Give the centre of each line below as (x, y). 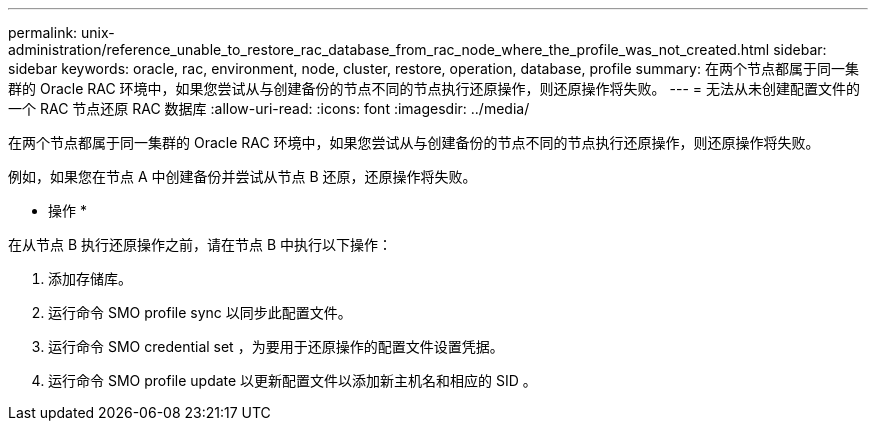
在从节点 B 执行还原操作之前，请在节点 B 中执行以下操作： (200, 244)
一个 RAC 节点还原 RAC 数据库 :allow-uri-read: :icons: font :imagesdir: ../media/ (269, 108)
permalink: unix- (61, 32)
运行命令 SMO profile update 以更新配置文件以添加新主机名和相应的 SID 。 (292, 380)
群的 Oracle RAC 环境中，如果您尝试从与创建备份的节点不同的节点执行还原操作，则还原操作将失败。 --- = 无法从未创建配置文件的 (434, 88)
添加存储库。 (90, 278)
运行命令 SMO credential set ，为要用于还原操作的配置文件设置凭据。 (276, 346)
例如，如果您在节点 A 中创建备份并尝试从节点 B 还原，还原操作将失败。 (242, 176)
